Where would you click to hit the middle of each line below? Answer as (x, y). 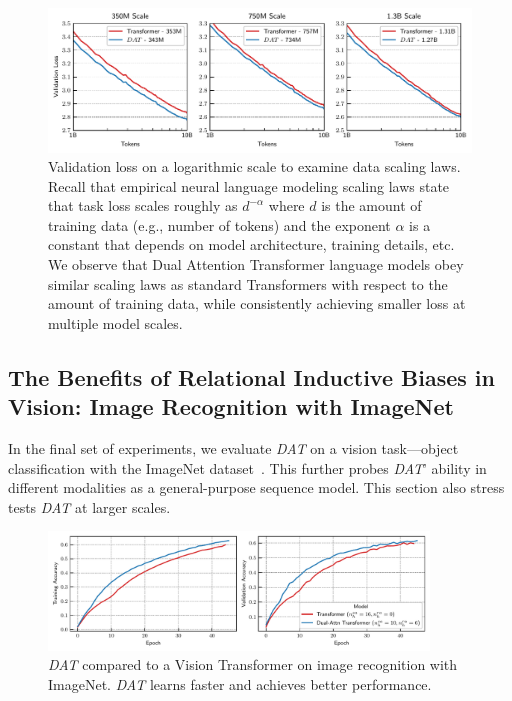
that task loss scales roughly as (143, 205)
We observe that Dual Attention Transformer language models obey (256, 264)
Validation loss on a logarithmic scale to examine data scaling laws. (254, 166)
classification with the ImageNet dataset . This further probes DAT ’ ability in (247, 467)
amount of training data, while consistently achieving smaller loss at (257, 303)
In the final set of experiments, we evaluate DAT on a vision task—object (233, 448)
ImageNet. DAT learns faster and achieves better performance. (240, 683)
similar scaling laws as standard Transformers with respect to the (248, 283)
